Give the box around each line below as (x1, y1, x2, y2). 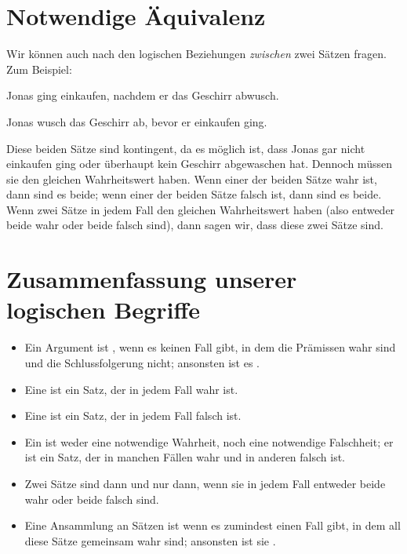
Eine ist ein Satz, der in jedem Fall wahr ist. (24, 381, 238, 397)
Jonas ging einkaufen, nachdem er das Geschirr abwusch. (6, 87, 279, 104)
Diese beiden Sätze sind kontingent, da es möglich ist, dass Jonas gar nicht (6, 140, 365, 156)
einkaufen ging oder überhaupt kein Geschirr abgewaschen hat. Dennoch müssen (6, 155, 392, 172)
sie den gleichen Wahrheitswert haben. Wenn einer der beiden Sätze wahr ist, (6, 170, 377, 187)
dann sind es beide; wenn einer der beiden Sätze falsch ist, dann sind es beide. (6, 186, 382, 202)
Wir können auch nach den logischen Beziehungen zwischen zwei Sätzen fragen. (6, 46, 387, 62)
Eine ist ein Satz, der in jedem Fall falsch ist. (24, 407, 242, 424)
